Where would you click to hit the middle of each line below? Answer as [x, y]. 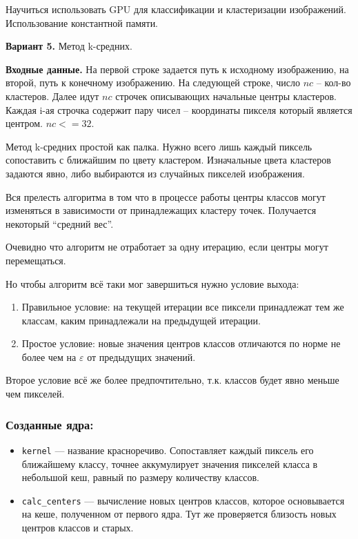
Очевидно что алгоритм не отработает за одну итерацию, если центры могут [167, 247]
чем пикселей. [35, 394]
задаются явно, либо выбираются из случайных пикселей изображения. [155, 173]
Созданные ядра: [50, 424]
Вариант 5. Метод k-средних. [69, 46]
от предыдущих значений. [141, 356]
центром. [24, 123]
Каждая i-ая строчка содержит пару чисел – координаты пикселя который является [179, 109]
